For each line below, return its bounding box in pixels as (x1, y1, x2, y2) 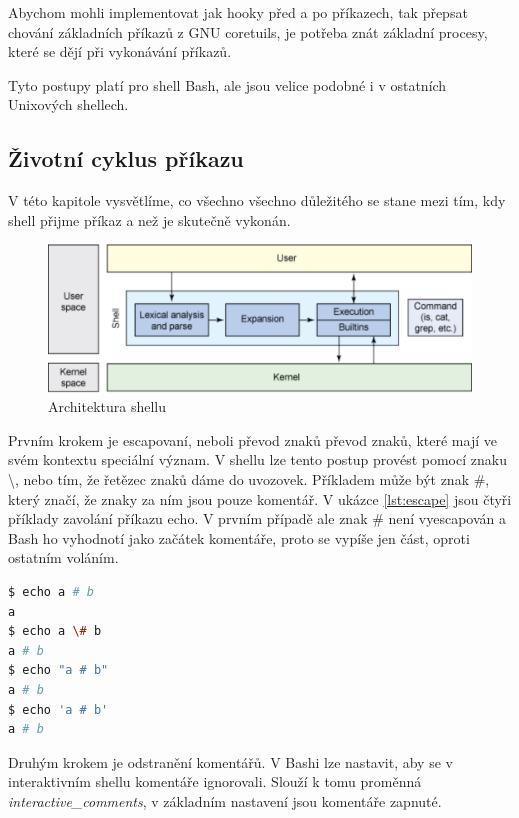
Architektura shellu (48, 396, 167, 417)
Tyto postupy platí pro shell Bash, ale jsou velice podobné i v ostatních (8, 74, 447, 95)
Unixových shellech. (8, 94, 129, 115)
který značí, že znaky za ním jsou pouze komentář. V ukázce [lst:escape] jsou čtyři (8, 488, 512, 509)
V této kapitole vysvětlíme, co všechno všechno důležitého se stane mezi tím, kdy (8, 190, 506, 211)
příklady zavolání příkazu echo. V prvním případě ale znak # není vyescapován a (8, 508, 507, 529)
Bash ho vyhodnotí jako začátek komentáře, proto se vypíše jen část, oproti (8, 527, 470, 548)
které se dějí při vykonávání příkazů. (8, 41, 232, 62)
